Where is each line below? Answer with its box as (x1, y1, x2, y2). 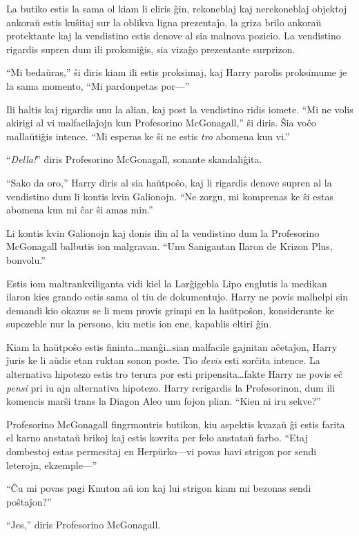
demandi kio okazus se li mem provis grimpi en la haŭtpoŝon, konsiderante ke (6, 303, 334, 317)
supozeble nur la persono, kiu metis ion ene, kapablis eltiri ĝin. (6, 316, 272, 331)
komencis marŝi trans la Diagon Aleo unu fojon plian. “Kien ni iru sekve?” (6, 394, 321, 408)
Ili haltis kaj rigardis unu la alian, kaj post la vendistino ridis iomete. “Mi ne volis (6, 102, 353, 116)
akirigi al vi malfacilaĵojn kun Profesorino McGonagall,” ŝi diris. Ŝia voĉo (6, 115, 316, 130)
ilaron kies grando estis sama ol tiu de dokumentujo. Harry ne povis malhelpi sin (6, 289, 348, 304)
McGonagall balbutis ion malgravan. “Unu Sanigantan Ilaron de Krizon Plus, (6, 239, 333, 253)
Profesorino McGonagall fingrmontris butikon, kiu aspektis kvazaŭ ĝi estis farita (6, 417, 345, 431)
